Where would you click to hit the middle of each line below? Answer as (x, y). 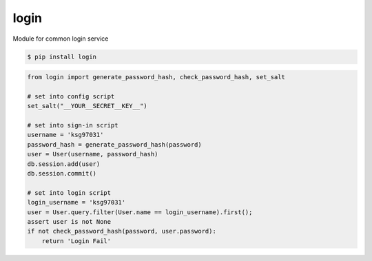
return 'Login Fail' (76, 241)
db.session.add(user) (64, 164)
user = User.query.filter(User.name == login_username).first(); (140, 212)
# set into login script (69, 192)
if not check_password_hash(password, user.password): (122, 231)
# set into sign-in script (73, 125)
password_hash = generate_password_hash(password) (115, 144)
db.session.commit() (62, 174)
